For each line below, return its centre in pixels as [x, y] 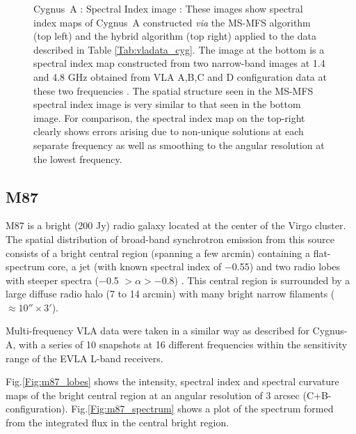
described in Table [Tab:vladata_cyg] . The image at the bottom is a [179, 49]
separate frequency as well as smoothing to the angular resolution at [179, 145]
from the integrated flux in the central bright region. [118, 423]
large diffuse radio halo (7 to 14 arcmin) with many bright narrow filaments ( [170, 294]
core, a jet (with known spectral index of [135, 266]
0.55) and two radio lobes [286, 266]
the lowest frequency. [78, 158]
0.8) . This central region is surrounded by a [256, 280]
